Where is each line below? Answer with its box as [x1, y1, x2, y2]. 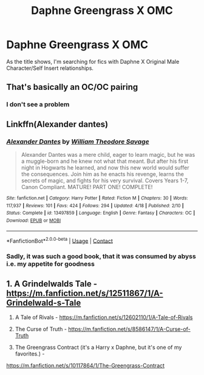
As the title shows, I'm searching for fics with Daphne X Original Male [6, 58, 180, 65]
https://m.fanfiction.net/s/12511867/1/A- [6, 288, 163, 298]
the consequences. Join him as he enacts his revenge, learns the [21, 170, 184, 177]
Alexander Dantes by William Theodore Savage [6, 137, 150, 146]
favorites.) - [15, 350, 45, 357]
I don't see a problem [6, 100, 70, 109]
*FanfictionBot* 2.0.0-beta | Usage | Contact [6, 236, 114, 244]
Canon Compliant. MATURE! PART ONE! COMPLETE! [21, 183, 153, 190]
